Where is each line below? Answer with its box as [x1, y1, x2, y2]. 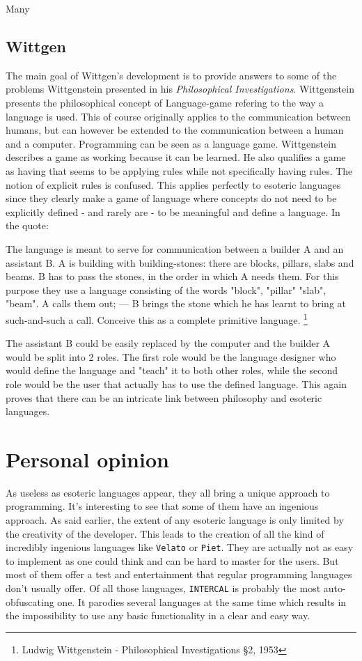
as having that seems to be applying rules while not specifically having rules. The [6, 163, 353, 178]
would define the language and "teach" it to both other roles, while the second [6, 363, 338, 378]
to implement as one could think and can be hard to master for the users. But [6, 553, 339, 568]
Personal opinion [6, 444, 169, 473]
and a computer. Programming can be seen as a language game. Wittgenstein [6, 136, 336, 150]
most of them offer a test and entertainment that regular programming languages [6, 567, 352, 582]
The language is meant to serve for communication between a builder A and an [6, 241, 344, 256]
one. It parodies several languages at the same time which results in [57, 594, 347, 609]
